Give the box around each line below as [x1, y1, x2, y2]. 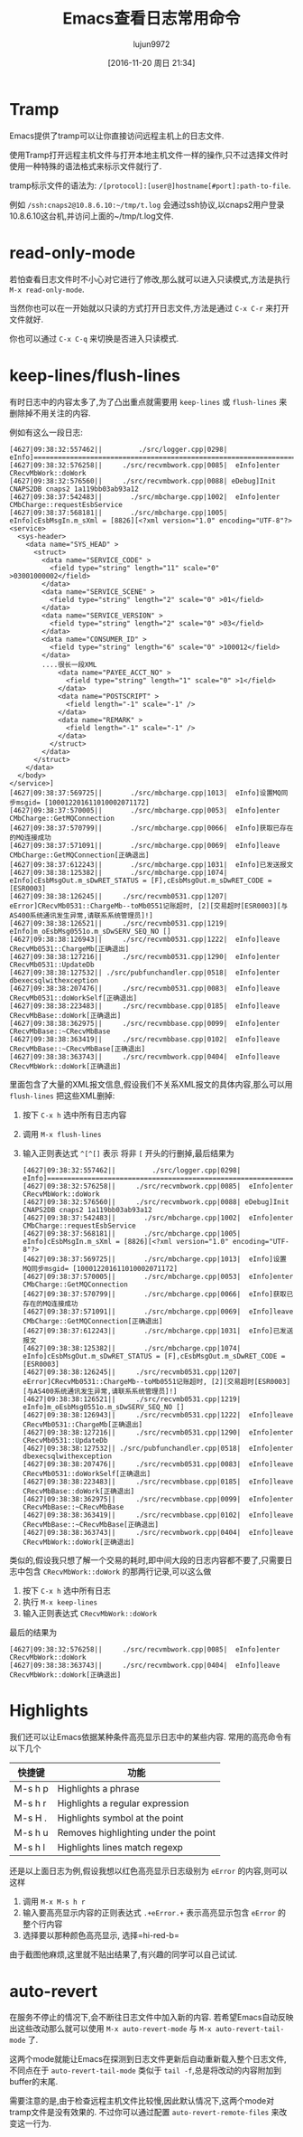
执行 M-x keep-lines [22, 1596, 97, 1607]
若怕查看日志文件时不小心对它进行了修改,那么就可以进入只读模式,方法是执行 [9, 273, 291, 285]
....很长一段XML [41, 660, 97, 669]
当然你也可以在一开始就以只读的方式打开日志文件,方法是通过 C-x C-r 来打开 [9, 302, 290, 313]
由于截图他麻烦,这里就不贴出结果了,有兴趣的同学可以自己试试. [9, 1949, 238, 1960]
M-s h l [14, 1840, 46, 1853]
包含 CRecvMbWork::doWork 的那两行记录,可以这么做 [24, 1566, 212, 1577]
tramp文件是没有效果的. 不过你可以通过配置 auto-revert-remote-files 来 [9, 2107, 280, 2118]
